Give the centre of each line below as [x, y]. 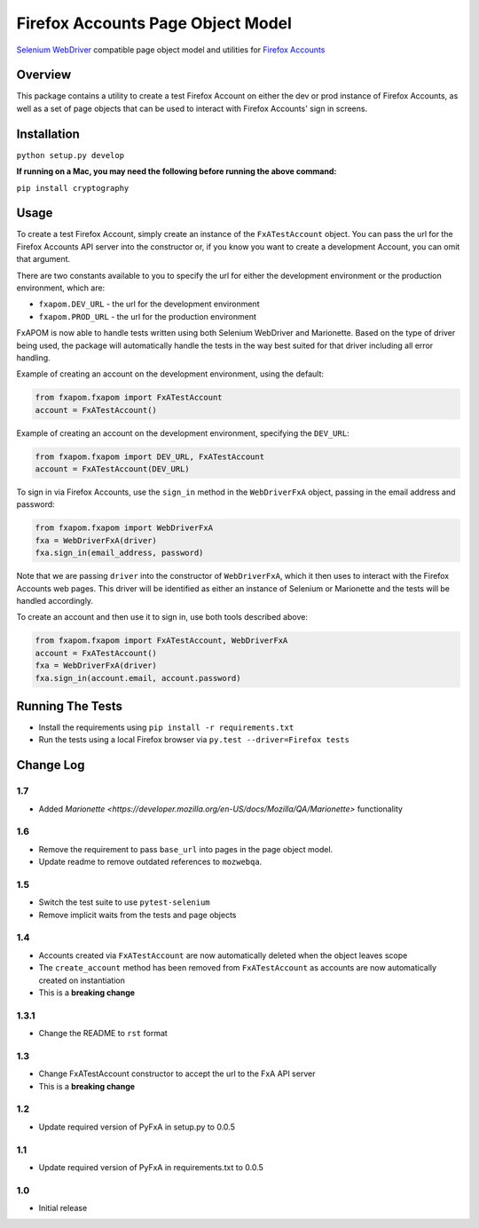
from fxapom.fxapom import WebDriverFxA [124, 528]
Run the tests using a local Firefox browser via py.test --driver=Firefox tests [194, 740]
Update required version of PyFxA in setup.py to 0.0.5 [137, 1127]
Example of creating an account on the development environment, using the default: [170, 374]
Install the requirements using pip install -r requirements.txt [166, 727]
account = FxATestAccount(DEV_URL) [112, 469]
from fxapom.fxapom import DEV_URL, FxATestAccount [150, 456]
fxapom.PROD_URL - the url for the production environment [148, 316]
